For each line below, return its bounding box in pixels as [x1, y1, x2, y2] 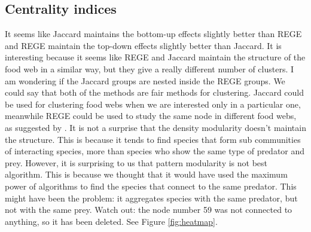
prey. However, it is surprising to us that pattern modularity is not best [5, 156, 267, 169]
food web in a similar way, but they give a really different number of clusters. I [5, 62, 294, 75]
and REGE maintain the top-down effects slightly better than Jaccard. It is [5, 39, 282, 51]
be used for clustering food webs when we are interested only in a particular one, [5, 97, 301, 110]
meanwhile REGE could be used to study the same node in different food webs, [5, 109, 297, 122]
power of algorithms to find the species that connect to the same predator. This [5, 179, 297, 192]
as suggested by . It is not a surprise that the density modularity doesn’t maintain [5, 121, 306, 133]
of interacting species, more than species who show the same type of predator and [5, 145, 305, 157]
